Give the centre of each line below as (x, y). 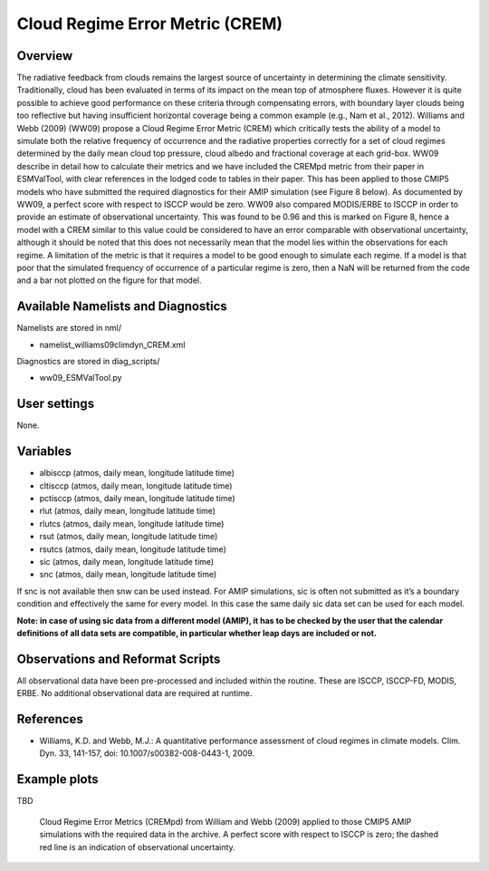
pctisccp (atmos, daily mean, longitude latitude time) (137, 498)
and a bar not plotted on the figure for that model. (110, 280)
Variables (44, 452)
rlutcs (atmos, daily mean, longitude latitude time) (132, 523)
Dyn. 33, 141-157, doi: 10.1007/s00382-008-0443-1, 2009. (147, 753)
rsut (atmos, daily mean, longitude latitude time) (129, 537)
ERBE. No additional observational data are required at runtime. (134, 693)
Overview (45, 56)
